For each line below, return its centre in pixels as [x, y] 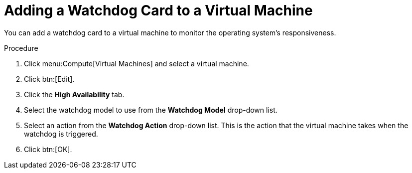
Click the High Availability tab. [74, 94]
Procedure [21, 48]
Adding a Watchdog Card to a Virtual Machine [158, 10]
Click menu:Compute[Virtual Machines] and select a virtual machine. [137, 63]
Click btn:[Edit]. [49, 79]
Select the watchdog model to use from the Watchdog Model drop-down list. [151, 110]
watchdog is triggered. [61, 134]
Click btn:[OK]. [48, 149]
